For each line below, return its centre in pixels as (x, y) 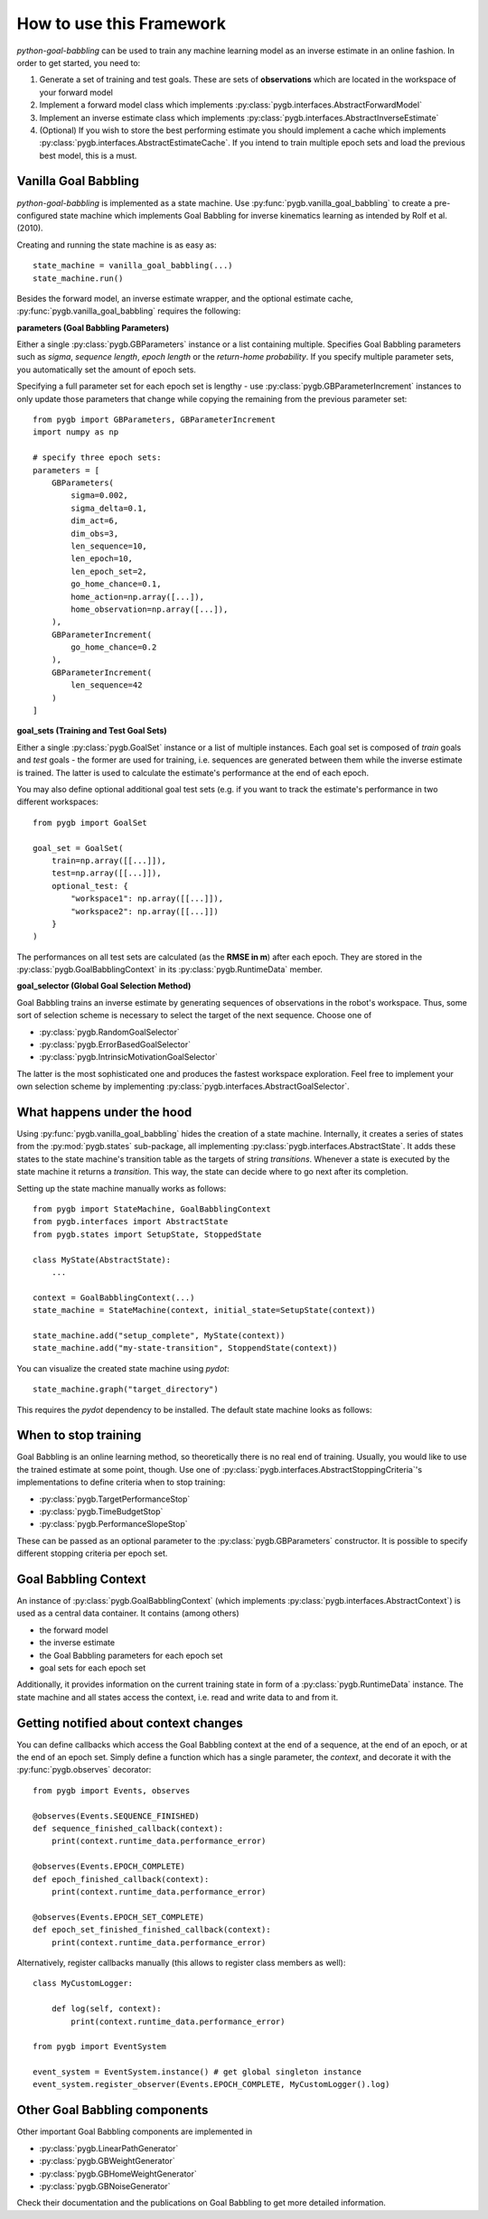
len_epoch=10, (102, 559)
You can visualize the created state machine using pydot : (123, 1368)
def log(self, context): (106, 2009)
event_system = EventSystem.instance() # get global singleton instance (197, 2072)
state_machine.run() (78, 278)
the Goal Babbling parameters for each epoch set (131, 1655)
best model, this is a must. (88, 155)
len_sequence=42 (107, 685)
